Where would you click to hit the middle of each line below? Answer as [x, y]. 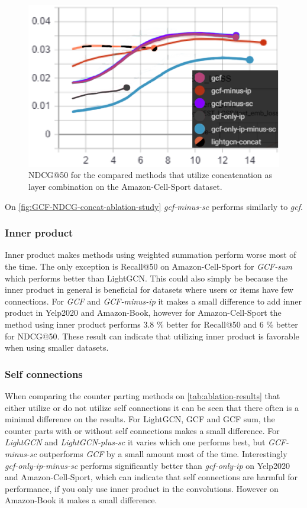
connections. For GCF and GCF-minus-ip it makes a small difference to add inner [153, 301]
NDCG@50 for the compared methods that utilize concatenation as [150, 175]
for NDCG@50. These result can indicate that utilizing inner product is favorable [152, 336]
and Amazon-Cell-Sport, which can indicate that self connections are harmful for [151, 477]
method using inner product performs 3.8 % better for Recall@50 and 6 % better [151, 324]
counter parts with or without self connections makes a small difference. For [142, 430]
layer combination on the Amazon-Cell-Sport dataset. [125, 186]
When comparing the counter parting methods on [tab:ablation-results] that [143, 395]
